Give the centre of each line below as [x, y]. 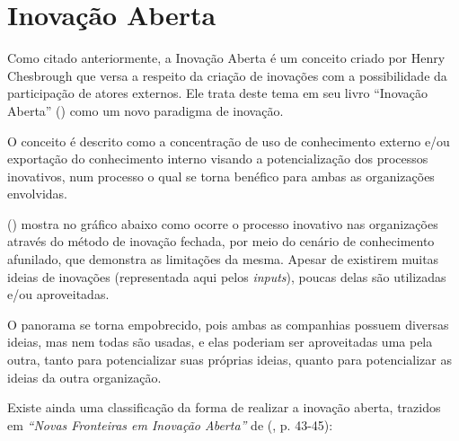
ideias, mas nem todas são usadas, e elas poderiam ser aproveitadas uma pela [220, 342]
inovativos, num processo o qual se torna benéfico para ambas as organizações [221, 176]
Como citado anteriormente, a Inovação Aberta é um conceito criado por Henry [226, 58]
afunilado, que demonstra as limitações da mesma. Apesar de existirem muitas [223, 259]
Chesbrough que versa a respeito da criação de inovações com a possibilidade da [227, 75]
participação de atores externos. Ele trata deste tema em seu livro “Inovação [218, 93]
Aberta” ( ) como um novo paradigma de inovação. [146, 110]
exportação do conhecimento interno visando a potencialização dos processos [218, 159]
